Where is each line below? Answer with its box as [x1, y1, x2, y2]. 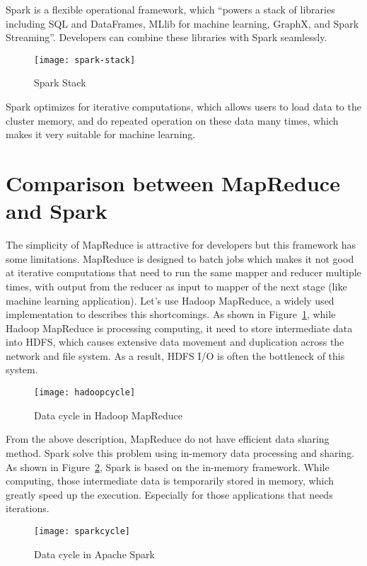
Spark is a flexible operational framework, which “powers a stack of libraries [6, 2, 335, 16]
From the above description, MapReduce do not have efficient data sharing [6, 431, 330, 446]
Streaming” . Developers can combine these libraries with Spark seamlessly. [6, 30, 327, 45]
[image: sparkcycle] [34, 526, 131, 536]
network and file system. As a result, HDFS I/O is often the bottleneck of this [6, 348, 345, 363]
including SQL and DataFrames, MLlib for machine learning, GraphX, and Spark [6, 16, 359, 30]
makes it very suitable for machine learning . [6, 127, 196, 142]
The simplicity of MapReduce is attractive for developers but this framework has [6, 237, 356, 252]
